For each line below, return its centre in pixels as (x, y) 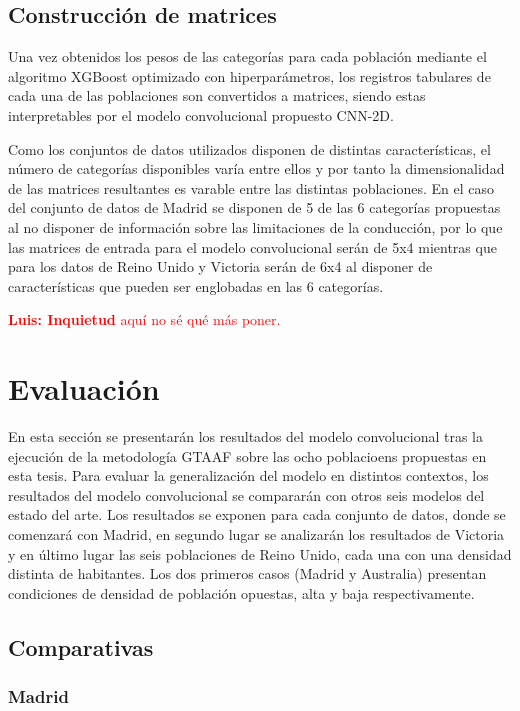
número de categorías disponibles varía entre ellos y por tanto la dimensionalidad (256, 168)
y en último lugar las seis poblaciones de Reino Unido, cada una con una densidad (260, 553)
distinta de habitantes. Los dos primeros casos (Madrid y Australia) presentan (247, 573)
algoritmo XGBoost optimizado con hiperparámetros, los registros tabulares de (249, 75)
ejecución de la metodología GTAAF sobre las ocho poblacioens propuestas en (247, 455)
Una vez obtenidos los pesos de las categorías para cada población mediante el (247, 56)
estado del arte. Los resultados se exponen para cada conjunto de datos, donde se (257, 514)
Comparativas (81, 646)
